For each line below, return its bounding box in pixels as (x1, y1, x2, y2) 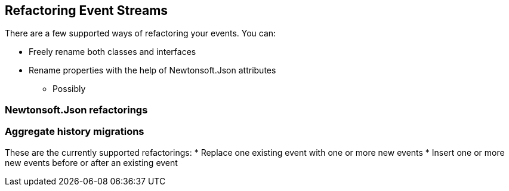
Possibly (53, 84, 86, 94)
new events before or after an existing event (5, 157, 178, 168)
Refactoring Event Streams (5, 3, 168, 18)
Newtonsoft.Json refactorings (5, 103, 148, 116)
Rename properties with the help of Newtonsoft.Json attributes (29, 65, 276, 76)
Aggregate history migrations (5, 125, 144, 138)
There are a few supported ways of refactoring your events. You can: (5, 28, 276, 39)
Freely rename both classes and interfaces (29, 47, 196, 57)
